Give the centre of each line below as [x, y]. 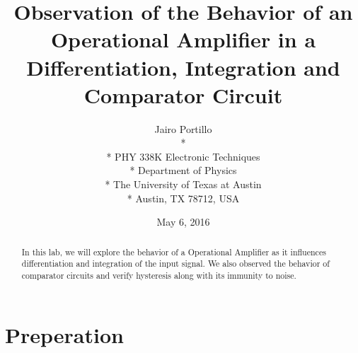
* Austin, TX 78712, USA [183, 198]
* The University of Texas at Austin [183, 184]
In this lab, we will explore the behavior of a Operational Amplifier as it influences [174, 251]
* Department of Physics [183, 170]
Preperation [64, 334]
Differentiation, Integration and [183, 67]
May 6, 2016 [183, 222]
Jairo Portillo [183, 128]
